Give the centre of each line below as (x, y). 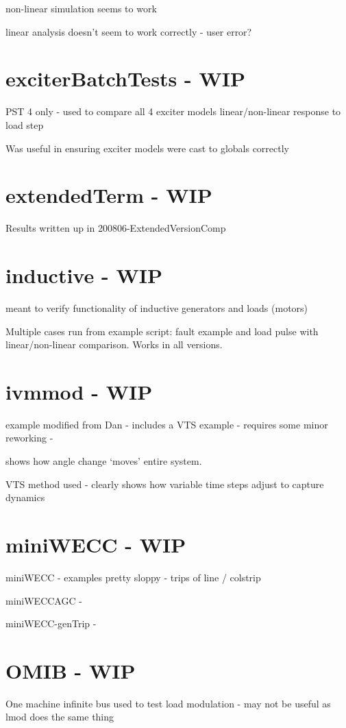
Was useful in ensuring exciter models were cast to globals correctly (148, 148)
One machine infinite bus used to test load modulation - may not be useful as (168, 703)
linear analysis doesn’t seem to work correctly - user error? (129, 31)
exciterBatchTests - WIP (126, 78)
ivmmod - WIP (79, 391)
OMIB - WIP (71, 670)
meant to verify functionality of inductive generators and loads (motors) (157, 307)
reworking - (29, 438)
